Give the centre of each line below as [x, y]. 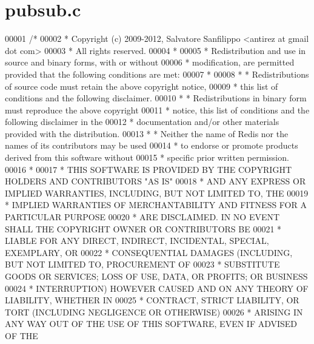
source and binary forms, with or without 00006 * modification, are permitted [150, 62]
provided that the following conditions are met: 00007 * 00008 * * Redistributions [157, 74]
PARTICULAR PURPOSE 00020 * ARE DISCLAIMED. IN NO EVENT [142, 217]
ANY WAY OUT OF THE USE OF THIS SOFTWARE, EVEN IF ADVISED [151, 324]
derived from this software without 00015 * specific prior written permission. [147, 157]
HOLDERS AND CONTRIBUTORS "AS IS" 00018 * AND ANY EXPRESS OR [155, 181]
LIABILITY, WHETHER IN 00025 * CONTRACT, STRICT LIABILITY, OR [152, 300]
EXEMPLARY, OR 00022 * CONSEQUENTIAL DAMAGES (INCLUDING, [149, 252]
